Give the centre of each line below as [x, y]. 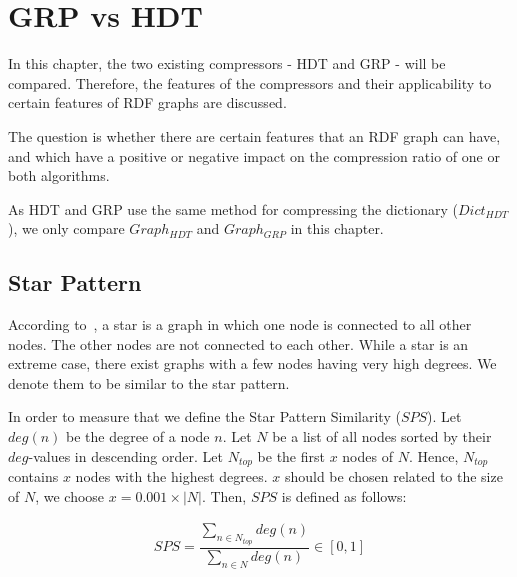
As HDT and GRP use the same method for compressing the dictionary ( [233, 208]
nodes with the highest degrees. [171, 476]
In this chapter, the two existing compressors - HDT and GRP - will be [227, 63]
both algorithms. [59, 175]
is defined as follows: [344, 495]
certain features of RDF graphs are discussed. [147, 102]
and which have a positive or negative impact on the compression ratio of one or [254, 155]
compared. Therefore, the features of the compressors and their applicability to [250, 82]
